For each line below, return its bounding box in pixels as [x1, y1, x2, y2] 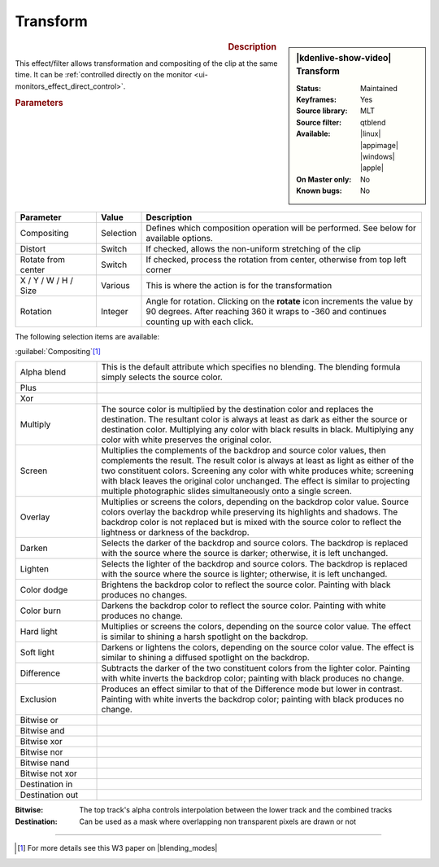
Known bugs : [296, 186, 343, 195]
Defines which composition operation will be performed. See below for [146, 222, 416, 234]
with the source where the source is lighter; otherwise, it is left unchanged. [101, 568, 388, 580]
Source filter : [296, 117, 341, 127]
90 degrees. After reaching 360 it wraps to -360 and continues [146, 305, 387, 317]
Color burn [20, 605, 61, 616]
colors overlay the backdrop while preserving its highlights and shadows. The [101, 506, 398, 518]
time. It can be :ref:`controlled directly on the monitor [15, 70, 193, 80]
